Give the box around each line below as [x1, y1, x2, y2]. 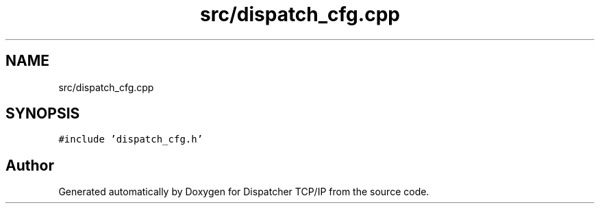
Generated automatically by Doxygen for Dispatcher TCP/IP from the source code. [58, 186, 429, 198]
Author [5, 156, 54, 174]
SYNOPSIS [5, 105, 80, 123]
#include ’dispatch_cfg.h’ [58, 134, 203, 145]
